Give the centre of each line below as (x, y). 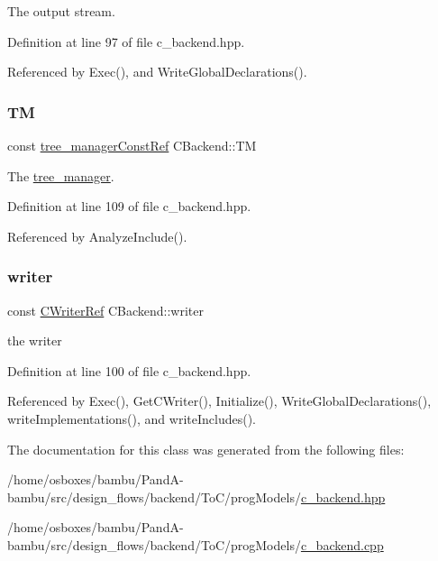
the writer (35, 340)
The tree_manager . (61, 175)
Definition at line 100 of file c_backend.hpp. (129, 370)
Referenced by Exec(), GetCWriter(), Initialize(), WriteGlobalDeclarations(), (219, 401)
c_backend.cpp (342, 544)
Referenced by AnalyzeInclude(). (97, 236)
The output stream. (61, 11)
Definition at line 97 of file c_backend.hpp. (126, 41)
